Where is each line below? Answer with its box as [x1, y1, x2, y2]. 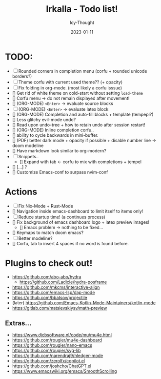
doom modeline [12, 143, 44, 148]
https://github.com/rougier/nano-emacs [12, 342, 93, 348]
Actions [5, 186, 38, 197]
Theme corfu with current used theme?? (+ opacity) [18, 79, 123, 85]
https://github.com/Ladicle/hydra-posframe [19, 279, 107, 285]
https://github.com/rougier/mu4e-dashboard [12, 337, 102, 343]
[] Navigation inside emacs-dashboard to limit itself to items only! [12, 208, 143, 214]
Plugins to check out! [5, 257, 93, 269]
